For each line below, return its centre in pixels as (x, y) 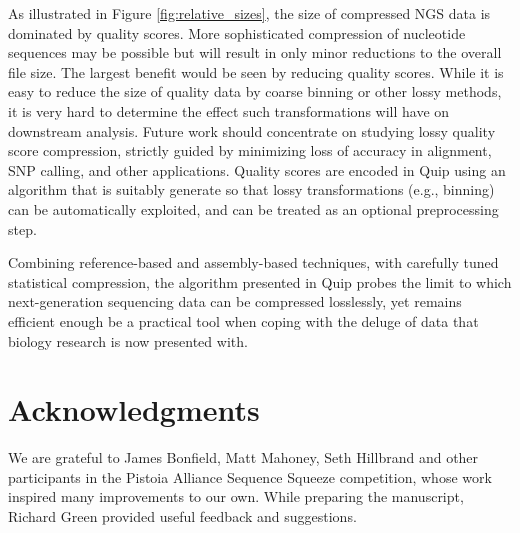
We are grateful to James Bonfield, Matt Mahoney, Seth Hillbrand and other (243, 457)
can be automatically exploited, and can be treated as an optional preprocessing (253, 208)
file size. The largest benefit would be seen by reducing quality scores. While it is (256, 71)
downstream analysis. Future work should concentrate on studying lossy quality (252, 130)
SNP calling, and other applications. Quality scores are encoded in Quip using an (257, 169)
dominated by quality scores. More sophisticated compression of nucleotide (237, 32)
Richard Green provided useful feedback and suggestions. (182, 516)
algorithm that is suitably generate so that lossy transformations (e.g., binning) (251, 189)
